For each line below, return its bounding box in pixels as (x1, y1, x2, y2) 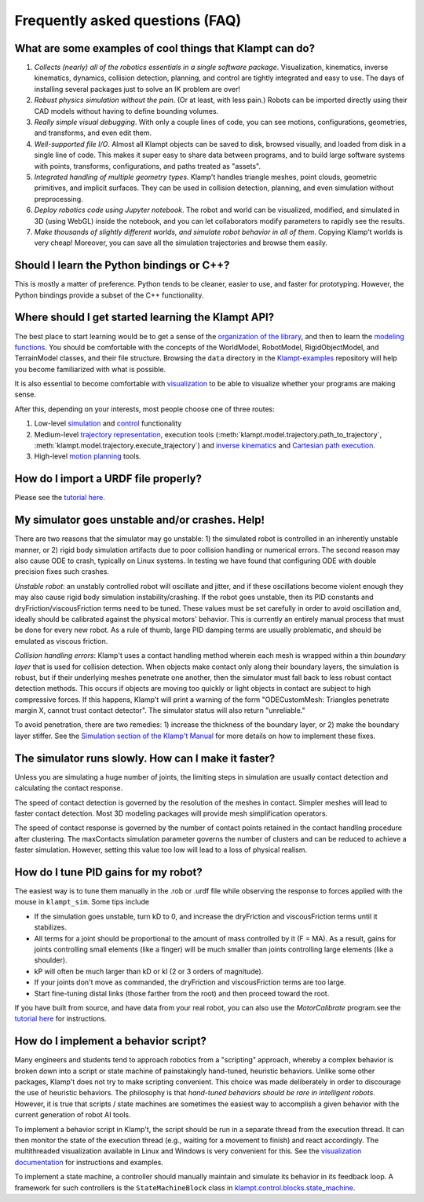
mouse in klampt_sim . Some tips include (14, 897, 149, 907)
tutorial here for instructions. (14, 1014, 107, 1024)
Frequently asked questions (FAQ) (14, 12, 242, 29)
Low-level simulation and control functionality (34, 418, 182, 428)
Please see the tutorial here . (14, 493, 105, 502)
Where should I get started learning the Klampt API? (14, 311, 275, 324)
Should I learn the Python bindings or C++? (14, 259, 230, 272)
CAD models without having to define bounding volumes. (34, 106, 219, 115)
